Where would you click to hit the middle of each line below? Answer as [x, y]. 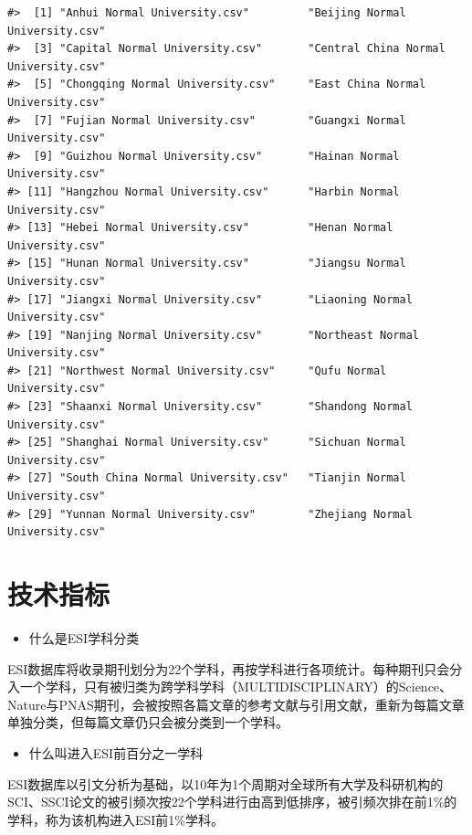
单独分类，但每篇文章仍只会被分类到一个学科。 [148, 722]
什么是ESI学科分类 [84, 637]
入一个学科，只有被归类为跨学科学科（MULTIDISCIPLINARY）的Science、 [230, 687]
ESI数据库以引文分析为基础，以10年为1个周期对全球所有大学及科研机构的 [226, 783]
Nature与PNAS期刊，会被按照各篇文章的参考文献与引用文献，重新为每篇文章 [236, 704]
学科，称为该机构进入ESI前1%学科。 [116, 819]
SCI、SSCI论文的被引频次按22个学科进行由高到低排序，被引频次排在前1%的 [232, 802]
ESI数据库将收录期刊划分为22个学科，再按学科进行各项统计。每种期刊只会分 [235, 668]
